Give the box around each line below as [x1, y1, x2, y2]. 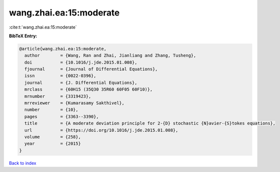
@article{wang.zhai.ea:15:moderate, [19, 46, 107, 51]
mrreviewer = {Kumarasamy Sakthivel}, [24, 100, 125, 106]
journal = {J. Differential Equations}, [24, 80, 138, 85]
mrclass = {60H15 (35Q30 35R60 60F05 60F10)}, [24, 87, 153, 92]
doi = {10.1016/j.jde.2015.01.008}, [24, 60, 138, 65]
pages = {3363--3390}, [24, 114, 99, 119]
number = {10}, [24, 107, 79, 112]
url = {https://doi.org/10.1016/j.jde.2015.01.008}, [24, 127, 178, 133]
